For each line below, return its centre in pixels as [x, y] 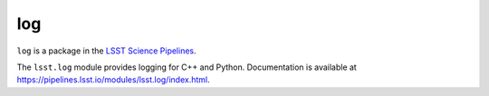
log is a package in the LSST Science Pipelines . [106, 51]
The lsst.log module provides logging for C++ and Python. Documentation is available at [187, 67]
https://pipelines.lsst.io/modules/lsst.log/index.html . [113, 80]
